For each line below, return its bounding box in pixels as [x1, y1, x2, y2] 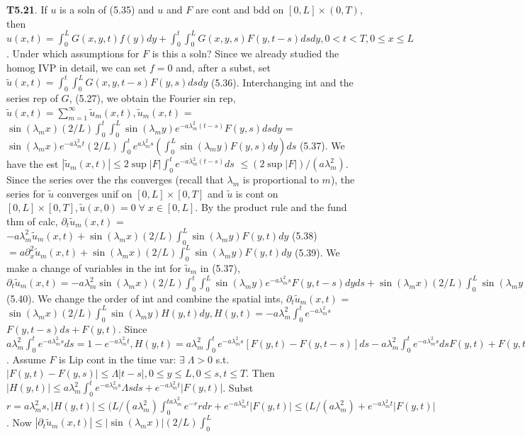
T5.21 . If [6, 2, 47, 16]
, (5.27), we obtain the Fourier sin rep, [69, 90, 236, 105]
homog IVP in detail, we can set [6, 60, 147, 75]
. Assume [6, 351, 46, 366]
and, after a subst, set [176, 60, 271, 75]
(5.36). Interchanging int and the [210, 74, 354, 89]
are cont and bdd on [195, 2, 284, 16]
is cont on [235, 186, 278, 200]
